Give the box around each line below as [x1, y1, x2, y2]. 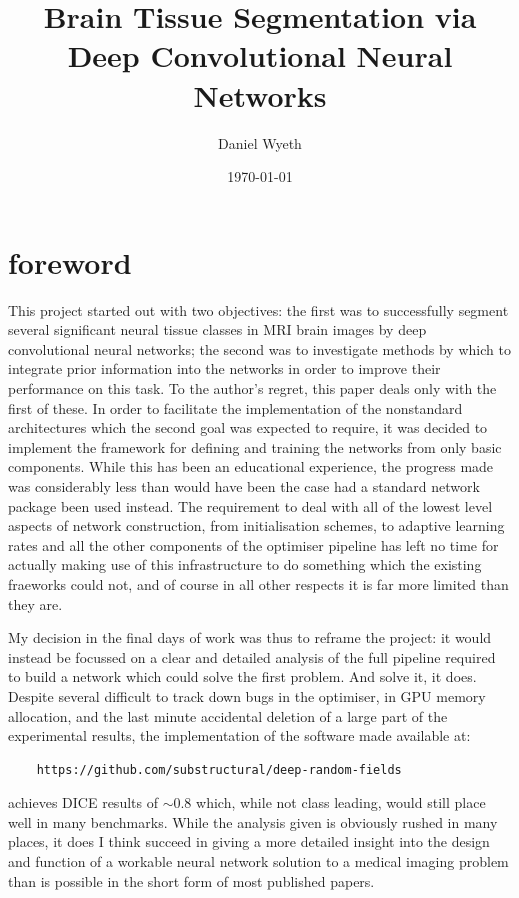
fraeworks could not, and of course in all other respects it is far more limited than [8, 573, 509, 594]
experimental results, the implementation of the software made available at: [8, 725, 471, 746]
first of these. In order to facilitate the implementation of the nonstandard [8, 397, 463, 418]
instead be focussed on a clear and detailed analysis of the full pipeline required [8, 646, 496, 667]
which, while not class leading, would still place [196, 792, 486, 813]
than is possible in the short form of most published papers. [8, 870, 375, 891]
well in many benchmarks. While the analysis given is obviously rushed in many [8, 811, 498, 832]
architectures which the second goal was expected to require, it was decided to [8, 417, 488, 438]
